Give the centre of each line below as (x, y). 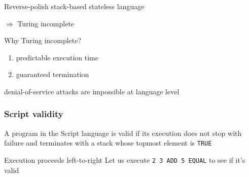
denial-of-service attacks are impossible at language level (92, 91)
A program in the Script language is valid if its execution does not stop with (123, 133)
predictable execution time (57, 57)
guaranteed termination (52, 74)
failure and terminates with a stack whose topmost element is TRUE (108, 143)
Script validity (34, 114)
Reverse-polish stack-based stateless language (74, 6)
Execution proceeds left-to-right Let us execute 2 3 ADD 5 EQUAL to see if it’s (125, 160)
